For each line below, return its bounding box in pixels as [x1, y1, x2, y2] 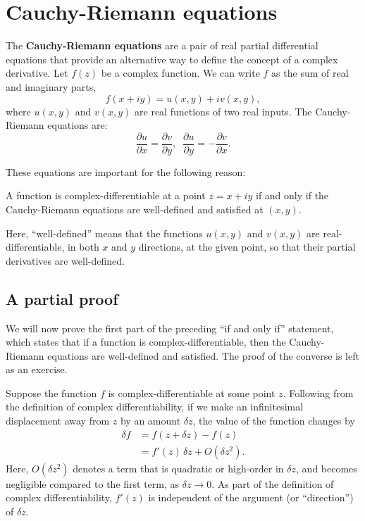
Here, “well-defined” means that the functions [6, 225, 203, 240]
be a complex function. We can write [101, 65, 260, 80]
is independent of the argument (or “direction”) [148, 490, 354, 505]
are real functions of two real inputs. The [135, 103, 312, 118]
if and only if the [255, 188, 329, 203]
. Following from [283, 385, 354, 400]
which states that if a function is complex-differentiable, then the [6, 334, 286, 349]
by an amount [120, 413, 181, 428]
